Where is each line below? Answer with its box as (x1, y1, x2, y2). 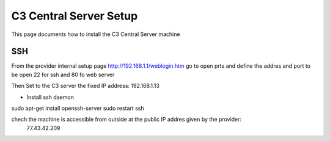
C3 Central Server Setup (11, 9, 138, 23)
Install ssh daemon (26, 93, 75, 101)
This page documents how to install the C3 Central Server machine (11, 31, 180, 38)
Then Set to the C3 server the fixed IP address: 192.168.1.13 (11, 82, 160, 90)
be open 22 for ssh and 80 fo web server (11, 71, 115, 78)
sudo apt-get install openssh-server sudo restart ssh (11, 104, 144, 112)
